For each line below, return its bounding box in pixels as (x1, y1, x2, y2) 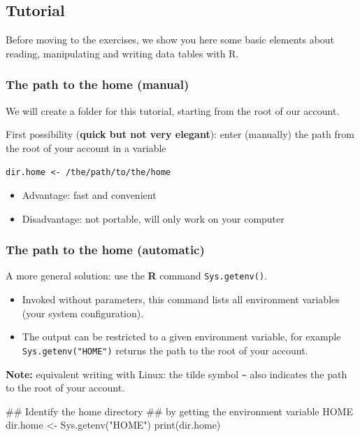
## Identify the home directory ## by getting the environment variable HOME (6, 403, 353, 418)
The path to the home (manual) (6, 76, 189, 93)
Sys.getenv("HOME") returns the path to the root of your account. (22, 342, 308, 357)
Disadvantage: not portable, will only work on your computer (22, 211, 285, 226)
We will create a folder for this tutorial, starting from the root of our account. (6, 103, 340, 118)
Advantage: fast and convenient (22, 188, 157, 202)
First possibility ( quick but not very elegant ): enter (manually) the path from (6, 127, 354, 141)
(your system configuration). (22, 305, 144, 320)
